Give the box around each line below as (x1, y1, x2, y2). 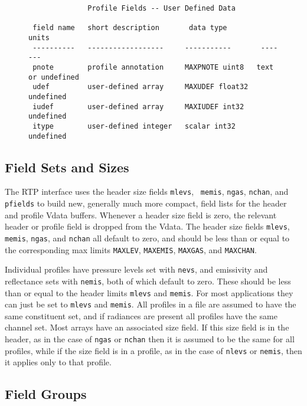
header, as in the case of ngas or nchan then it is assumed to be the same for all (5, 333, 295, 345)
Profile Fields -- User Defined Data (87, 4, 236, 12)
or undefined (28, 73, 79, 81)
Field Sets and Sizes (5, 158, 129, 176)
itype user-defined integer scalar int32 (32, 122, 236, 130)
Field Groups (5, 385, 87, 403)
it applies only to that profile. (5, 356, 112, 368)
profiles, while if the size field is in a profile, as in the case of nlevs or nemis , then (5, 344, 302, 356)
